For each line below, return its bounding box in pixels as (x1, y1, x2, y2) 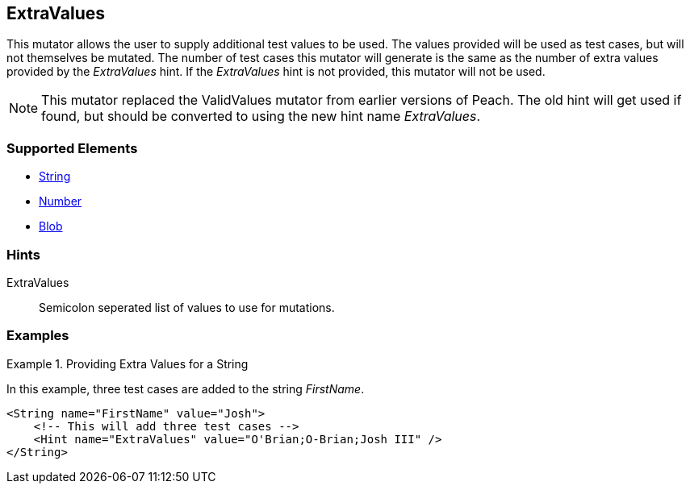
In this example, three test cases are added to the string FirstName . (6, 381, 365, 396)
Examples (6, 327, 69, 344)
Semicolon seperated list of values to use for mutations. (39, 300, 335, 314)
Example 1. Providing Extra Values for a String (6, 356, 249, 371)
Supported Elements (6, 139, 138, 156)
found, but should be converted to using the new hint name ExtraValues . (41, 108, 481, 125)
